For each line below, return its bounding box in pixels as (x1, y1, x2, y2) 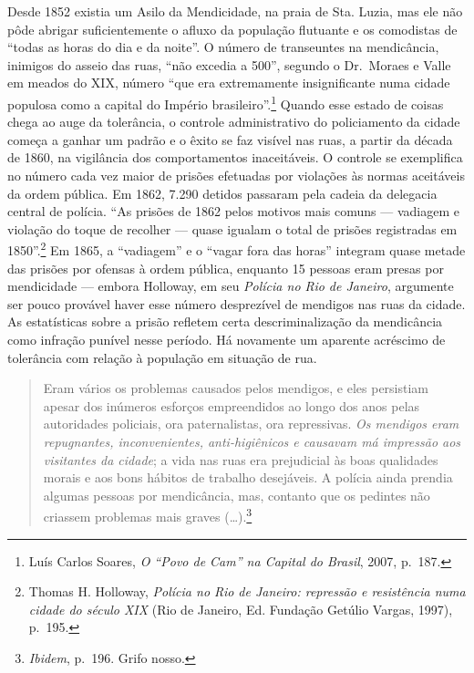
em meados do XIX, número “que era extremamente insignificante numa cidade (7, 73, 450, 92)
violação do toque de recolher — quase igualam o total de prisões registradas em (7, 219, 458, 238)
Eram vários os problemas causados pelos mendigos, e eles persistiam (43, 378, 429, 398)
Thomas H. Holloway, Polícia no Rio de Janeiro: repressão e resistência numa (28, 582, 466, 601)
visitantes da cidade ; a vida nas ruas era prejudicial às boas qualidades (43, 450, 438, 469)
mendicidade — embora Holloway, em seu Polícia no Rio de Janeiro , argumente (7, 276, 454, 295)
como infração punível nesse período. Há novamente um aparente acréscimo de (7, 330, 446, 348)
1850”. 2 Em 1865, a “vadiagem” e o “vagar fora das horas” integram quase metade (7, 238, 466, 260)
